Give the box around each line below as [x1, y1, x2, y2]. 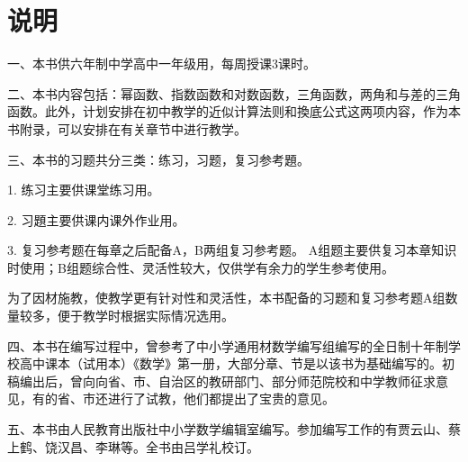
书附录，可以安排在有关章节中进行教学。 [7, 119, 247, 138]
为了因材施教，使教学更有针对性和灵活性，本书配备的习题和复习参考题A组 [7, 288, 445, 307]
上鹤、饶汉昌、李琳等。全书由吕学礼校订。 [7, 437, 259, 456]
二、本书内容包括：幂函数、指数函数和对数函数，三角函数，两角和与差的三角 [7, 84, 461, 103]
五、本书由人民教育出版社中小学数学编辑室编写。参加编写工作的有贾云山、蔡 [7, 420, 461, 439]
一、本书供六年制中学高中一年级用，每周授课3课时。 [7, 54, 316, 73]
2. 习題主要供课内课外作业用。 [7, 210, 185, 229]
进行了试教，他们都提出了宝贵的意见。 [107, 389, 335, 408]
